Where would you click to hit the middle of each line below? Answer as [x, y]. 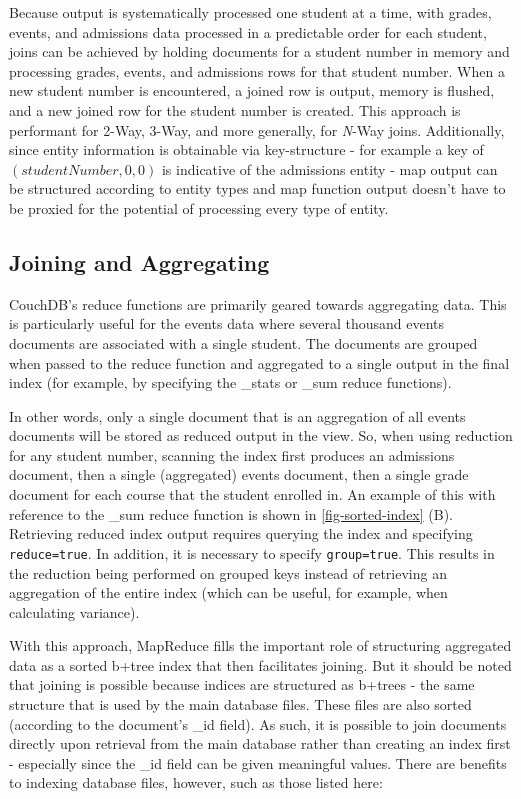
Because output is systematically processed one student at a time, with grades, [250, 12]
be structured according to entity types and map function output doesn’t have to [257, 188]
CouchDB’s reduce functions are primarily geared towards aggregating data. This [258, 303]
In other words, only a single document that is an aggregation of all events [237, 415]
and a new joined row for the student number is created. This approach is [235, 109]
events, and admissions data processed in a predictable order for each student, [248, 31]
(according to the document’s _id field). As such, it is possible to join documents [258, 723]
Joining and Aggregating [139, 261]
